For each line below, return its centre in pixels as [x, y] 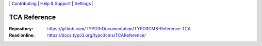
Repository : [21, 28]
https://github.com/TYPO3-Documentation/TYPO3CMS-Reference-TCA [119, 28]
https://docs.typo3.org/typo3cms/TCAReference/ [97, 35]
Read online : [22, 35]
